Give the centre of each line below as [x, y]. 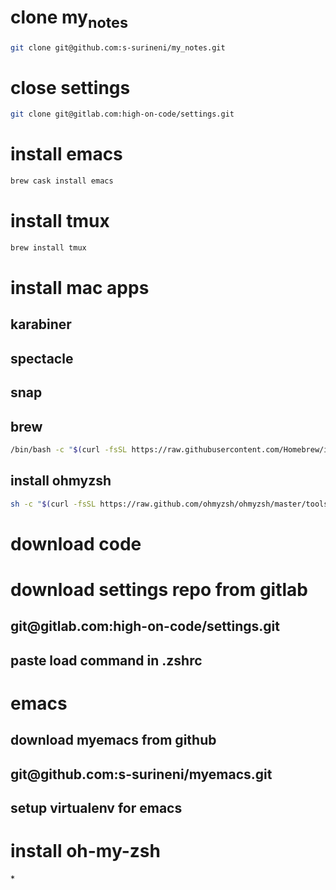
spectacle [42, 358]
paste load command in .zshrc [106, 660]
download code [76, 543]
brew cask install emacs [62, 181]
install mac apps [80, 288]
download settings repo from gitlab [159, 589]
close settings [70, 87]
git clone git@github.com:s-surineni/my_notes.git [118, 47]
